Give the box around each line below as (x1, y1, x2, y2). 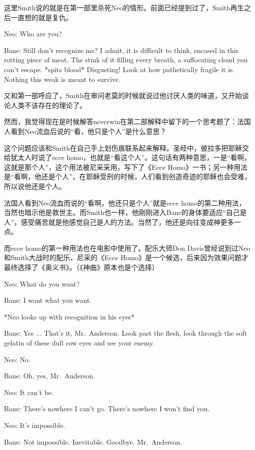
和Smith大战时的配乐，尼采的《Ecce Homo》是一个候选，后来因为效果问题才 (4, 252, 249, 263)
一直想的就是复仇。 (10, 12, 73, 22)
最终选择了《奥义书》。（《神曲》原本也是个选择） (4, 262, 159, 272)
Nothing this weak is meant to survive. (4, 74, 121, 84)
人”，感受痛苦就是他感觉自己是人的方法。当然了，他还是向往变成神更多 (4, 216, 234, 227)
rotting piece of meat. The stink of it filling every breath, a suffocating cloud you (4, 54, 248, 65)
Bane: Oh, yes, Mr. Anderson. (4, 371, 95, 381)
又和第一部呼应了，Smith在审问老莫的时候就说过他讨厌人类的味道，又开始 (4, 90, 242, 101)
